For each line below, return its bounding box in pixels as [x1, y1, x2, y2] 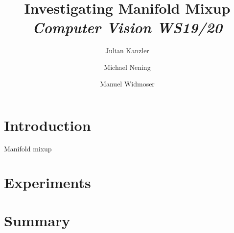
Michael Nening [104, 62, 151, 72]
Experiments [4, 172, 91, 192]
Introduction [4, 115, 91, 135]
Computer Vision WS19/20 [32, 17, 222, 38]
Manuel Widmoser [100, 78, 155, 88]
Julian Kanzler [105, 45, 149, 56]
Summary [4, 211, 70, 231]
